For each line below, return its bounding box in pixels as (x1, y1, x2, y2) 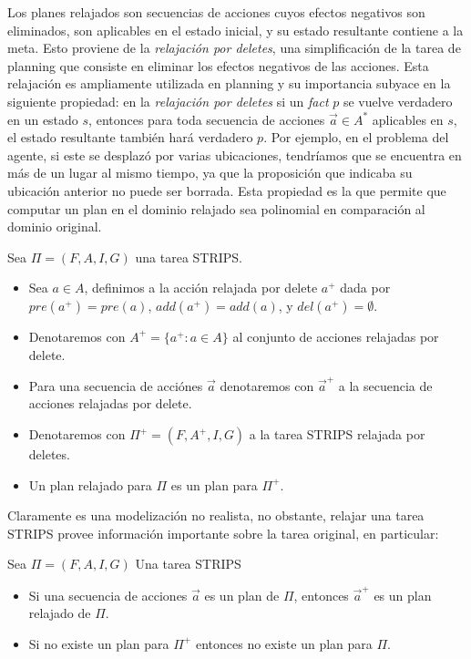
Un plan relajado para (28, 475, 152, 494)
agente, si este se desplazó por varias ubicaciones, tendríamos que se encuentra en (7, 145, 462, 164)
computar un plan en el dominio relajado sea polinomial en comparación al (7, 199, 425, 218)
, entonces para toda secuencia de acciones (88, 109, 325, 129)
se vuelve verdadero (343, 91, 453, 110)
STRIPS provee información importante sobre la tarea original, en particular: (7, 523, 439, 542)
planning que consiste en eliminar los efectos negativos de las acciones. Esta (7, 56, 429, 75)
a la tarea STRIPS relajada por (249, 425, 425, 443)
